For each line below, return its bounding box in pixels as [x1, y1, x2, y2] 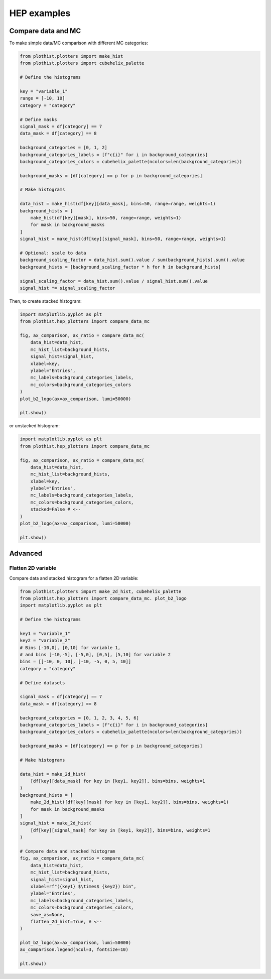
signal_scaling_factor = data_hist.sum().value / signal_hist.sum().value [20, 278, 208, 284]
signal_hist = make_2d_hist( [20, 820, 92, 826]
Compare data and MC [9, 27, 81, 35]
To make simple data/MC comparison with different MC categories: [9, 40, 148, 46]
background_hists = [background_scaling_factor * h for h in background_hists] [20, 264, 221, 270]
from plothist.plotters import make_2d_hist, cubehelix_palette [20, 588, 182, 594]
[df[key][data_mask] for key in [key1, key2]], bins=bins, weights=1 [30, 778, 205, 784]
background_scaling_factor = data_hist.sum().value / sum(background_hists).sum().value [20, 257, 245, 263]
